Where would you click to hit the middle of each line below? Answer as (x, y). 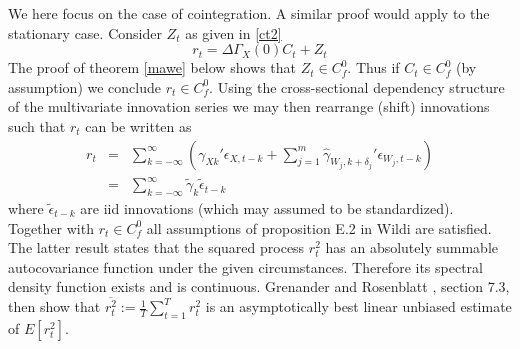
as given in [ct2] (233, 32)
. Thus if (373, 67)
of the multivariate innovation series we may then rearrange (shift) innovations (249, 106)
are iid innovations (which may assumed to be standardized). (267, 207)
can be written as (138, 125)
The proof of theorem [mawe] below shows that (152, 67)
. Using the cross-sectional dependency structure (357, 86)
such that (37, 125)
